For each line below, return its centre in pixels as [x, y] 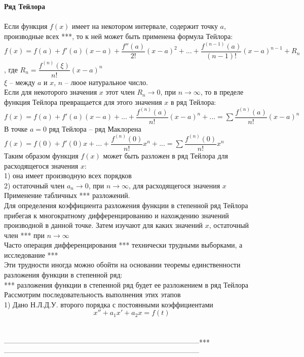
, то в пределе [222, 92]
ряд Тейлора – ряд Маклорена [95, 128]
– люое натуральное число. [106, 82]
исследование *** [31, 254]
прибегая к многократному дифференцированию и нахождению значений [117, 215]
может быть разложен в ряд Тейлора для [165, 155]
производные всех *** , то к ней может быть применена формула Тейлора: [119, 36]
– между [22, 82]
